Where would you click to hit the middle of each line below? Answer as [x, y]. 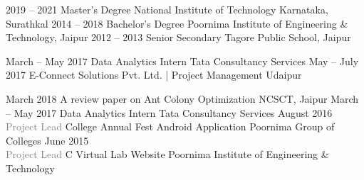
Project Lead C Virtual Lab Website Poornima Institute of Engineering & [167, 154]
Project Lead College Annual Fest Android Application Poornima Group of [170, 126]
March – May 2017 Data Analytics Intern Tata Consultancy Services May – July [182, 61]
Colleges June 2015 [47, 140]
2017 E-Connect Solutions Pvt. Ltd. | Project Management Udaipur [154, 75]
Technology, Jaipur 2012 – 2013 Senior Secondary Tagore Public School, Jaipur [178, 37]
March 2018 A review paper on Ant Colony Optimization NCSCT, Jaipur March [182, 98]
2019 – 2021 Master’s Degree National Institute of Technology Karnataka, [167, 9]
